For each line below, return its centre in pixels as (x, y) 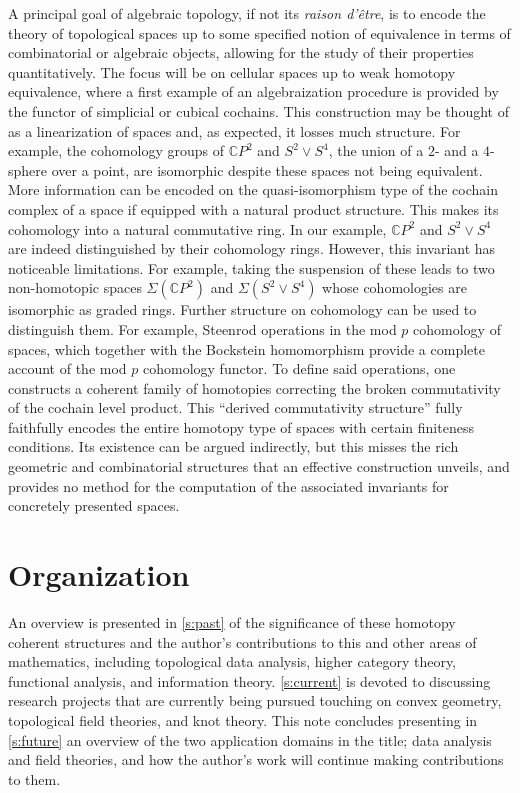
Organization (99, 574)
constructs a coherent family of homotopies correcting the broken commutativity (254, 387)
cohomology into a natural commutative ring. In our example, (197, 228)
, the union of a (376, 150)
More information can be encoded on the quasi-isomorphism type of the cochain (253, 189)
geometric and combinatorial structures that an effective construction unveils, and (259, 466)
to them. (34, 778)
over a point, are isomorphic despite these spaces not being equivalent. (267, 169)
